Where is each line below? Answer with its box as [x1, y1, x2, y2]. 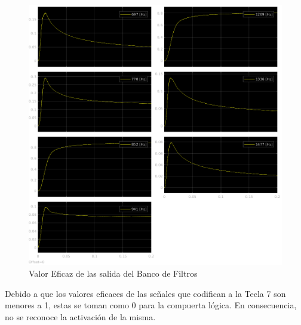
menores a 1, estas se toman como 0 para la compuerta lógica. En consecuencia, [5, 299, 297, 311]
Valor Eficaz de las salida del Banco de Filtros [29, 267, 198, 279]
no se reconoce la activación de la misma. [5, 310, 156, 323]
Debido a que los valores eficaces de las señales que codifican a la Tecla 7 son [5, 287, 286, 299]
